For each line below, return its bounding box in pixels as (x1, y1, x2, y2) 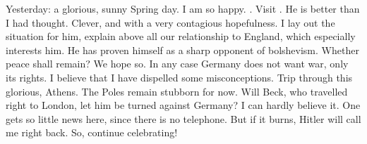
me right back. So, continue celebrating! (6, 125, 178, 140)
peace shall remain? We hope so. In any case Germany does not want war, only (6, 56, 349, 71)
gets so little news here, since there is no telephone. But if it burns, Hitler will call (6, 111, 361, 126)
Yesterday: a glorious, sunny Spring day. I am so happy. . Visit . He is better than (6, 1, 360, 15)
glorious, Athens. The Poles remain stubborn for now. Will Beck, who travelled (6, 84, 348, 98)
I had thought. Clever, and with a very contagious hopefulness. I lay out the (6, 15, 335, 30)
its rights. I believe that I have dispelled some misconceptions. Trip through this (6, 70, 353, 84)
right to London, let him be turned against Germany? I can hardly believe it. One (6, 98, 361, 112)
